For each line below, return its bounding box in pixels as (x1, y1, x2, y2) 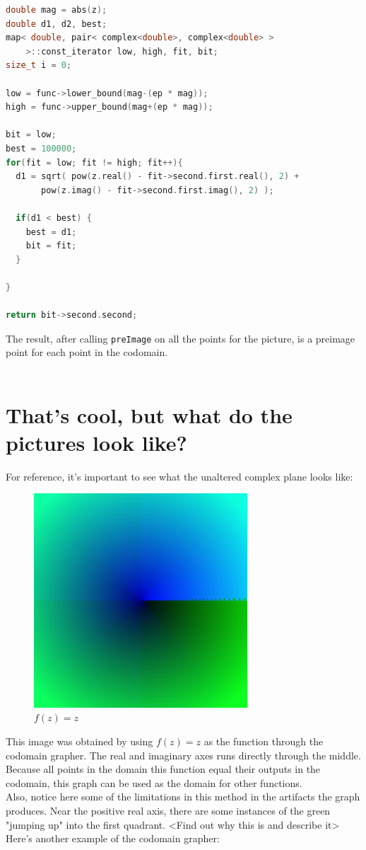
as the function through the (203, 733, 324, 748)
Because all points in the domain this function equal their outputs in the (6, 762, 321, 776)
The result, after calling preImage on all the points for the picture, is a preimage (6, 331, 355, 345)
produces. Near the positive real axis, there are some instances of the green (6, 803, 331, 817)
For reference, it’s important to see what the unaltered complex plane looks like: (6, 469, 353, 483)
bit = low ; (6, 130, 57, 140)
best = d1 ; (25, 226, 77, 237)
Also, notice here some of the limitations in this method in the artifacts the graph (6, 789, 360, 804)
